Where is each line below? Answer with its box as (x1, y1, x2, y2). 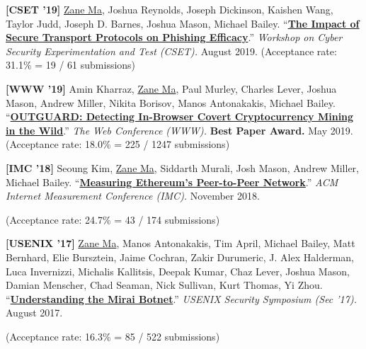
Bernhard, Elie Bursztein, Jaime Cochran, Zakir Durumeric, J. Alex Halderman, (6, 249, 354, 264)
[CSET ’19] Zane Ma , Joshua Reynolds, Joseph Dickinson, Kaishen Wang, (6, 2, 333, 16)
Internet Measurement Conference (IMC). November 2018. (6, 188, 260, 203)
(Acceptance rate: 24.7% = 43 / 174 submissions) (6, 212, 220, 227)
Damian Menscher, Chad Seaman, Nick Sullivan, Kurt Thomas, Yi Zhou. (6, 278, 323, 292)
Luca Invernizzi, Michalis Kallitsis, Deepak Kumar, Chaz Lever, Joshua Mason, (6, 263, 350, 278)
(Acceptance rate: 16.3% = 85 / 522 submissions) (6, 328, 220, 343)
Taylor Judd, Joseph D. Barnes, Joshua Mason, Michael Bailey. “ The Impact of (6, 16, 360, 30)
